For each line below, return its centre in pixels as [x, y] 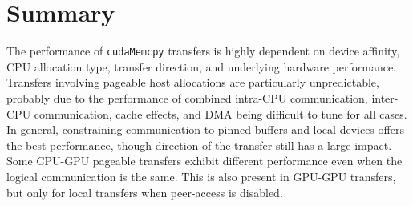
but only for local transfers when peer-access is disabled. [145, 192]
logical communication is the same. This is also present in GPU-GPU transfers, [201, 176]
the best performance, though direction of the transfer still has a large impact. [199, 145]
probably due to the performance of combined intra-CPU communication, [187, 97]
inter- [385, 97]
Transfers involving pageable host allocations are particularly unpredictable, [193, 82]
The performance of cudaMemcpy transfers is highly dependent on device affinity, [203, 51]
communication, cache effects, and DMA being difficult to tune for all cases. [221, 113]
